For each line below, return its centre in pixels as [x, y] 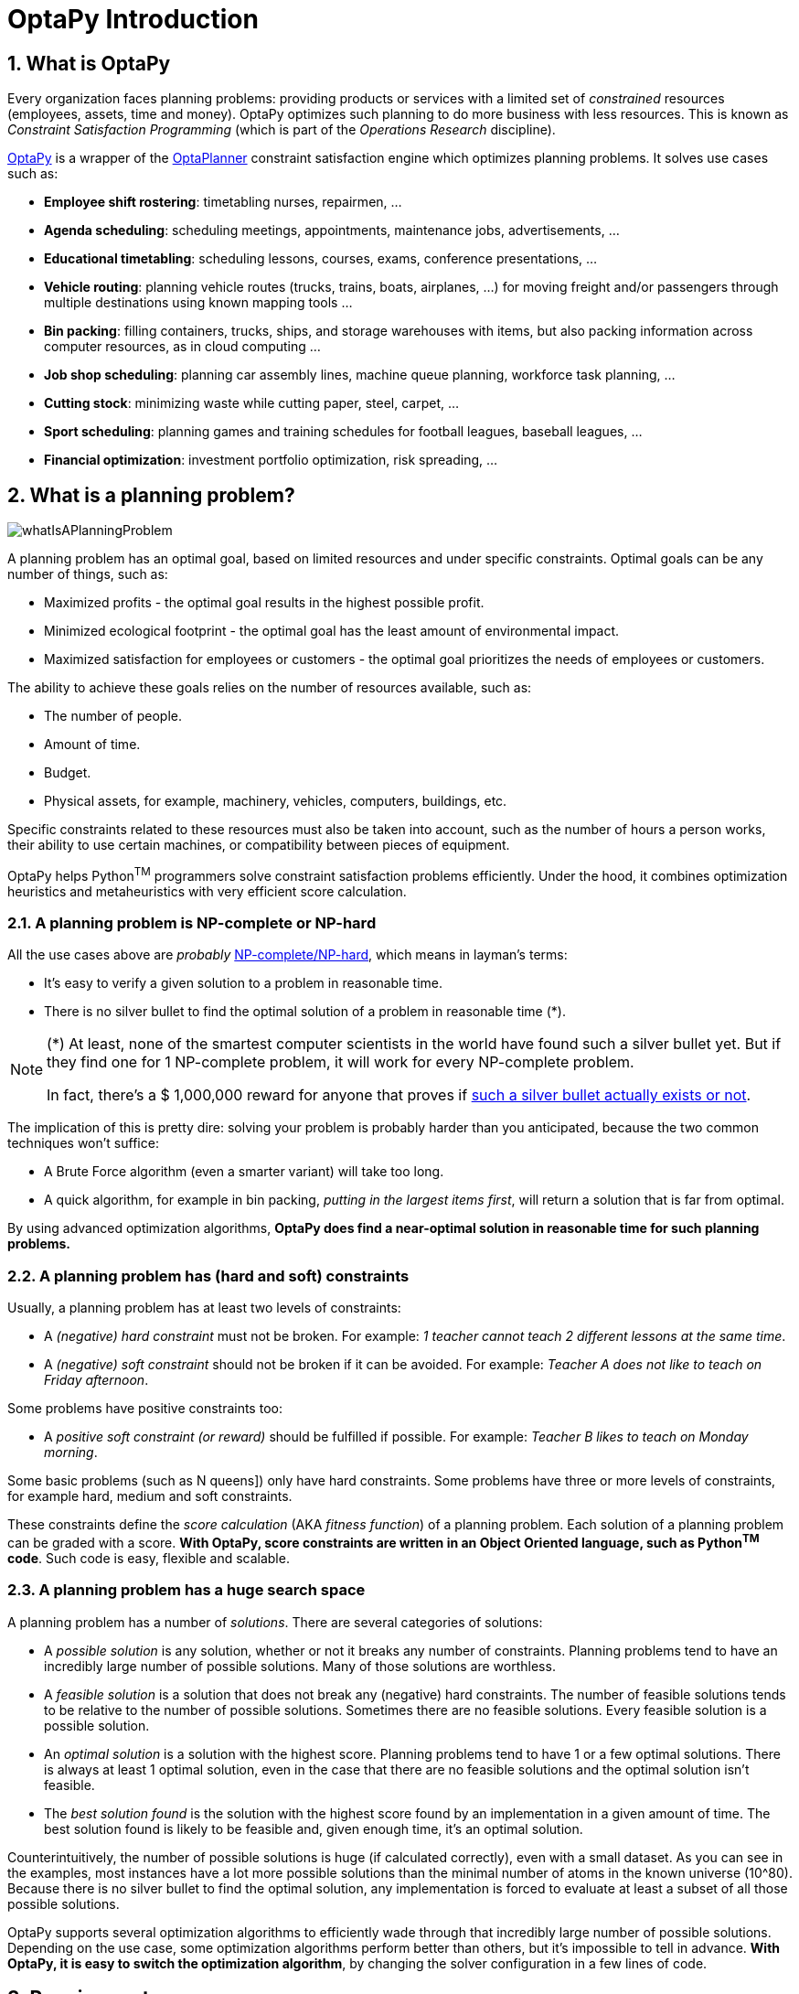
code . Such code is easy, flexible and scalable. [149, 1558]
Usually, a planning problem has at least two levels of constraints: [204, 1308]
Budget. [68, 773]
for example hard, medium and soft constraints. [150, 1496]
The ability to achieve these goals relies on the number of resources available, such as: [270, 688]
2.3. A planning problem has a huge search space [186, 1590]
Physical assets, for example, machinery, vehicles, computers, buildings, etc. [276, 801]
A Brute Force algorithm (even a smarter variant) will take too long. [244, 1172]
